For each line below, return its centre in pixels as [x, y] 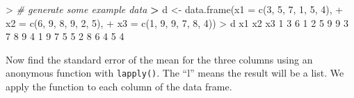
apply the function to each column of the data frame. [119, 87]
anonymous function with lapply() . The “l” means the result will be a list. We [175, 73]
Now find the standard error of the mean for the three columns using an [159, 59]
